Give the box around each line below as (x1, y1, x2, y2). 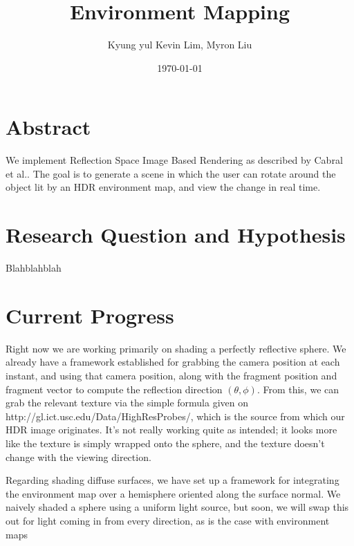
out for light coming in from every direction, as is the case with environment (6, 514, 330, 527)
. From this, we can (257, 382, 339, 396)
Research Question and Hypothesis (6, 220, 346, 249)
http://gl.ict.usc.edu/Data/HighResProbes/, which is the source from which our (6, 408, 345, 423)
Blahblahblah (6, 261, 62, 275)
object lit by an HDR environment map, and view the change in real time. (6, 180, 321, 194)
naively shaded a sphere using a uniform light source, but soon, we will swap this (6, 500, 349, 514)
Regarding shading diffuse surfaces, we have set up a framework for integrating (6, 473, 339, 487)
